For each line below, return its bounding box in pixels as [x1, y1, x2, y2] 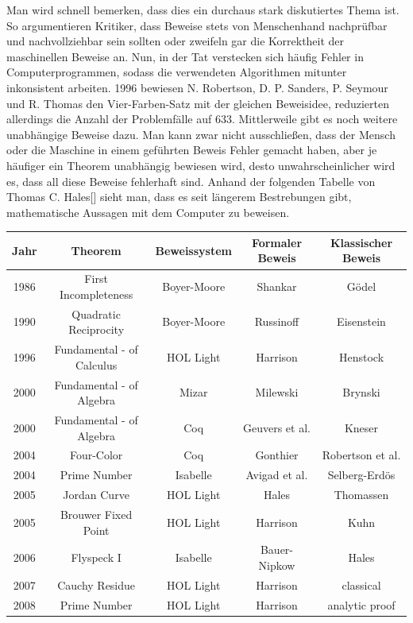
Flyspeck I [71, 549, 122, 566]
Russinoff [254, 313, 299, 330]
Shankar [257, 278, 297, 295]
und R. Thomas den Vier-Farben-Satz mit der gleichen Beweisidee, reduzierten [6, 95, 389, 111]
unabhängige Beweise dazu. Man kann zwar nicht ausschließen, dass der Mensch [6, 126, 396, 142]
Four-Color [69, 447, 123, 463]
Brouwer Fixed [60, 505, 133, 522]
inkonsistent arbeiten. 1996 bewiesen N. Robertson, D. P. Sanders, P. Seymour [6, 79, 388, 95]
